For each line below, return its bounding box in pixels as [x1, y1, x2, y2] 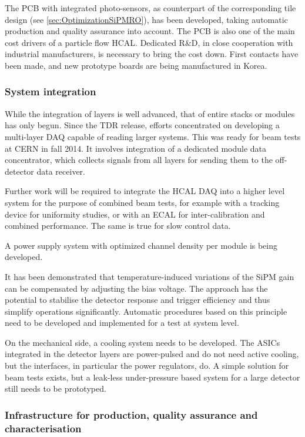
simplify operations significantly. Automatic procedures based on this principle [5, 305, 287, 317]
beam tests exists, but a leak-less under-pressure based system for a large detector [5, 371, 300, 383]
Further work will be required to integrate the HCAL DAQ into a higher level [5, 185, 285, 197]
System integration [5, 84, 96, 99]
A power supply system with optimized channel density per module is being [5, 239, 278, 251]
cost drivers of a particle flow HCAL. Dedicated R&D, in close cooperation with [5, 36, 293, 48]
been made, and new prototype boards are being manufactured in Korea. [5, 59, 267, 71]
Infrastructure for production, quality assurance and [5, 407, 258, 422]
